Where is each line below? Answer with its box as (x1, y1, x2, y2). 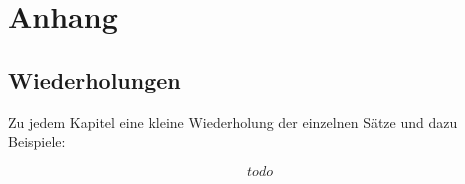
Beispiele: (8, 131, 66, 152)
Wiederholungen (8, 64, 181, 95)
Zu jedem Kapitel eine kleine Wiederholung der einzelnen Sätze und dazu (8, 111, 458, 132)
